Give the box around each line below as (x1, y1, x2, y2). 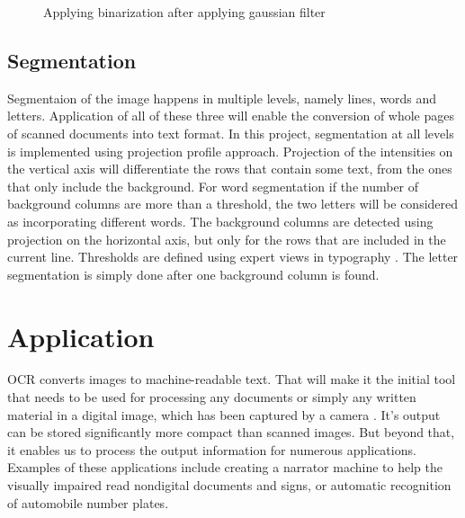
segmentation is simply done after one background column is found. (7, 264, 380, 283)
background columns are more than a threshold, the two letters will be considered (7, 194, 459, 213)
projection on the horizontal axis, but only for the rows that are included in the (7, 229, 446, 248)
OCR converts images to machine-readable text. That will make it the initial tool (7, 370, 456, 388)
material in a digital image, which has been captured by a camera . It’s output (7, 405, 441, 424)
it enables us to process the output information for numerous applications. (7, 440, 416, 459)
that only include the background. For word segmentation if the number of (7, 176, 419, 195)
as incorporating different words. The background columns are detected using (7, 211, 434, 230)
